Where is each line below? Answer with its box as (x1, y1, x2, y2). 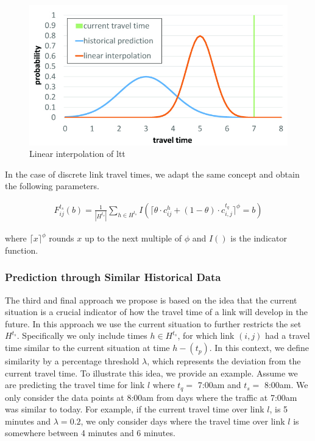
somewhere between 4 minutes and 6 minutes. (5, 426, 175, 439)
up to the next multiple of (84, 232, 182, 245)
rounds (49, 232, 74, 245)
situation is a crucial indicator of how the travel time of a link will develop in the (5, 305, 308, 318)
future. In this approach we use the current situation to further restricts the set (5, 317, 302, 330)
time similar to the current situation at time (5, 341, 170, 354)
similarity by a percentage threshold (5, 355, 140, 367)
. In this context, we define (209, 341, 310, 354)
